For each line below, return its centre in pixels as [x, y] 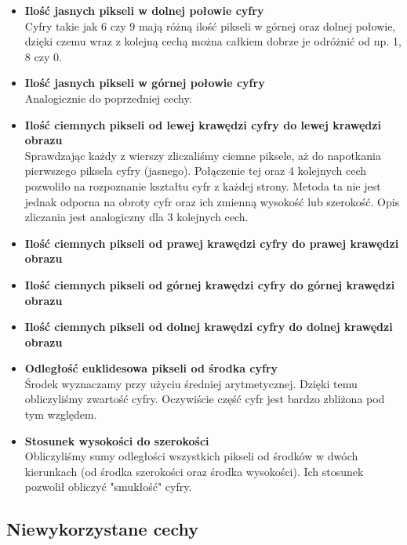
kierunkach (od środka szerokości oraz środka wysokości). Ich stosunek [194, 471]
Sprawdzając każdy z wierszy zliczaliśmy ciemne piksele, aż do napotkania [203, 155]
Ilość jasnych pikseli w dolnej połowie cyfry [144, 10]
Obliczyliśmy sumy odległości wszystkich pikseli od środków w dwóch [191, 456]
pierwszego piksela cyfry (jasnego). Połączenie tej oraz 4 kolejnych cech [196, 171]
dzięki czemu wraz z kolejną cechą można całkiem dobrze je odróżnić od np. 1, [213, 41]
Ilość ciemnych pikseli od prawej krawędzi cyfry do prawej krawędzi [212, 243]
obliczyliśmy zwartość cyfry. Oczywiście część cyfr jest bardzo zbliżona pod [205, 399]
